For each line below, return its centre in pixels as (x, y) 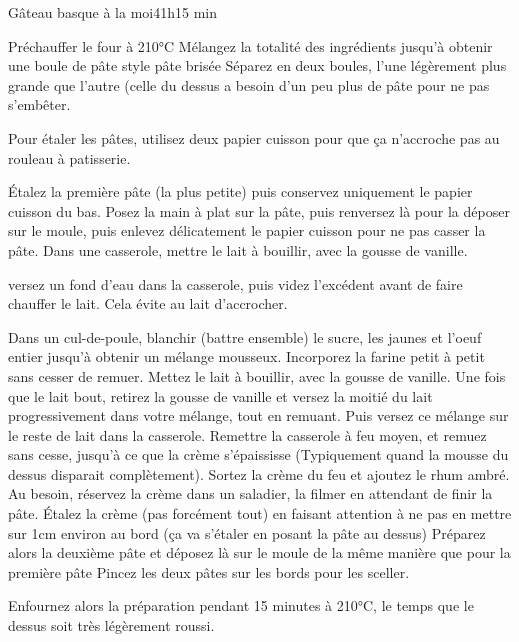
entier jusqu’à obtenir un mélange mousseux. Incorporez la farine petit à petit (246, 356)
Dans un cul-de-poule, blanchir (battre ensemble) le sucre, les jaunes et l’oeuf (245, 336)
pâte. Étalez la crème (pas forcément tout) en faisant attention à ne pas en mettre (260, 513)
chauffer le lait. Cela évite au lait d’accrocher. (148, 303)
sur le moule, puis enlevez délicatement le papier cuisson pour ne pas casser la (247, 230)
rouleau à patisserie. (69, 157)
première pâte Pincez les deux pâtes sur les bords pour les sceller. (209, 571)
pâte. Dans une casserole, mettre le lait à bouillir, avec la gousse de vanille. (238, 249)
